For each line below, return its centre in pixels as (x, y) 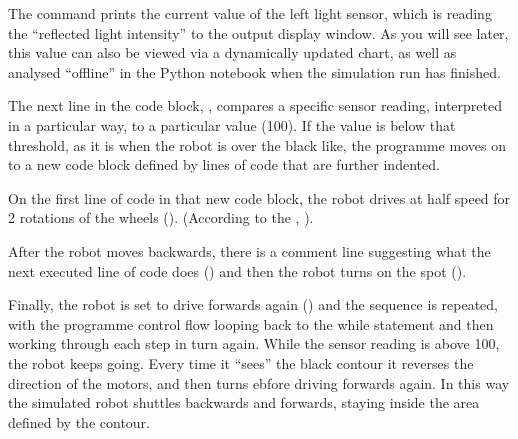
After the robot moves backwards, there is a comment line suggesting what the (249, 250)
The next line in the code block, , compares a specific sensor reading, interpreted (255, 105)
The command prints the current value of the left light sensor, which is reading (250, 13)
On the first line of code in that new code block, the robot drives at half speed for (259, 197)
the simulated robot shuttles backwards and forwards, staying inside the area (244, 402)
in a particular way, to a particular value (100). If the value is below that (232, 124)
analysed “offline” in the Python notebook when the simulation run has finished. (254, 71)
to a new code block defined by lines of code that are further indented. (224, 164)
